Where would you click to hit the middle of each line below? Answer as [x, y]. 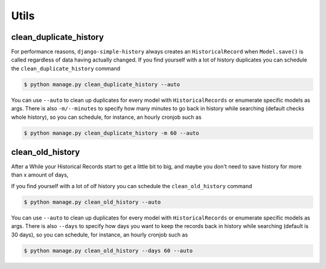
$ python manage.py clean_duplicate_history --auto [102, 84]
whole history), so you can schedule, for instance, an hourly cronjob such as [106, 117]
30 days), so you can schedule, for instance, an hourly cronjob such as [100, 235]
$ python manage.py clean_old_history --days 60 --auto [108, 251]
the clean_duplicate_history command [66, 68]
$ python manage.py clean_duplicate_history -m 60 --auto [111, 133]
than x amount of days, [40, 175]
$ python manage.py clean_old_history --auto [92, 202]
